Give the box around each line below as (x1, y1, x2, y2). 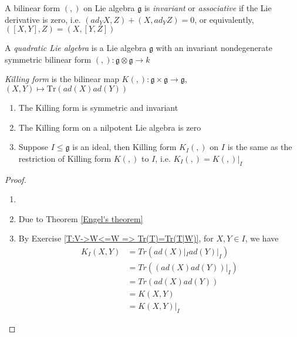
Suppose (18, 141, 49, 153)
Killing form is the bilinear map (5, 73, 119, 85)
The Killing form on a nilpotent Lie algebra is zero (18, 121, 201, 133)
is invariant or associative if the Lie (144, 2, 272, 13)
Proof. (5, 173, 26, 185)
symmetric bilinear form (5, 53, 92, 65)
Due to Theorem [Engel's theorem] (18, 212, 143, 224)
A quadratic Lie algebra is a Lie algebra (5, 42, 147, 54)
